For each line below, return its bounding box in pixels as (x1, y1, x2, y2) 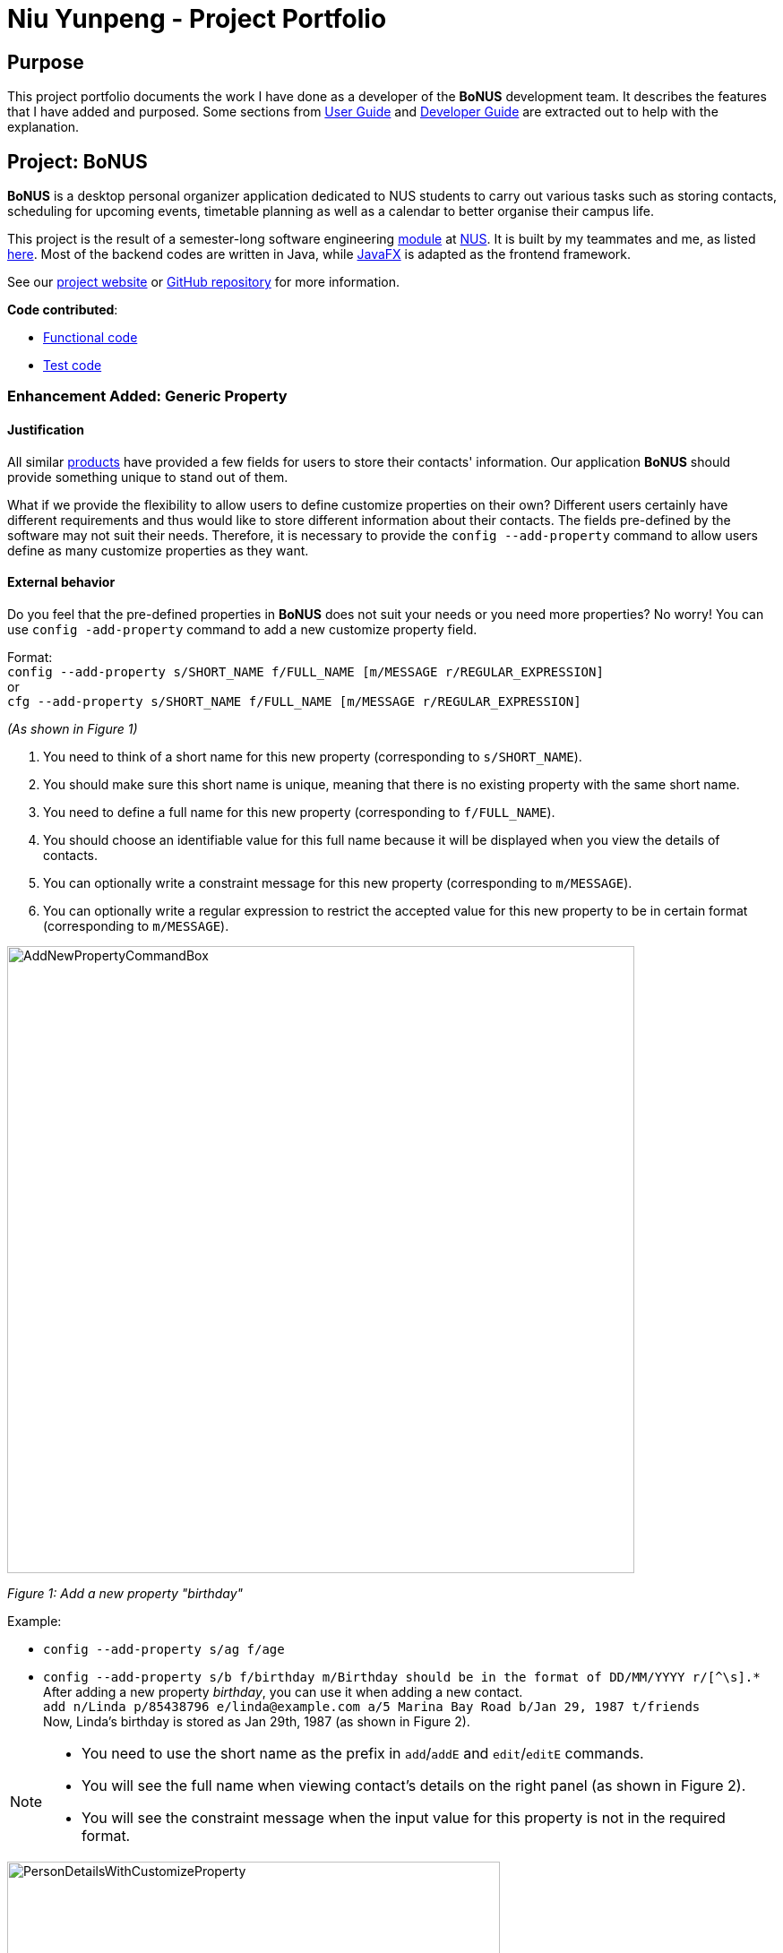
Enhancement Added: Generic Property (7, 387, 288, 406)
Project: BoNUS (7, 150, 148, 173)
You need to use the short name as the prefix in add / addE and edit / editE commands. (82, 1743, 644, 1762)
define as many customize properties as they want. (7, 542, 309, 558)
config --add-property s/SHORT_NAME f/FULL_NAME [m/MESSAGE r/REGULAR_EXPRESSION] (7, 664, 604, 679)
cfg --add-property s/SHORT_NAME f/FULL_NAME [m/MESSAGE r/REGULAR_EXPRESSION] (7, 693, 581, 709)
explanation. (7, 119, 80, 135)
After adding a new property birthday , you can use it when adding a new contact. (43, 1683, 523, 1699)
